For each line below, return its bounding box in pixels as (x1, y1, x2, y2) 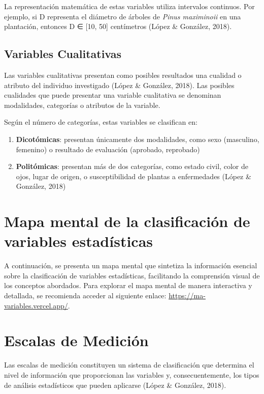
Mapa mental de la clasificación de (4, 211, 250, 232)
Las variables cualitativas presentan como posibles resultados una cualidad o (4, 69, 242, 80)
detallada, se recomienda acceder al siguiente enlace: (4, 290, 167, 301)
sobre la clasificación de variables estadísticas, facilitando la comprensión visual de (4, 270, 260, 280)
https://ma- (169, 290, 206, 301)
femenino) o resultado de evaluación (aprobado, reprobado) (16, 144, 200, 154)
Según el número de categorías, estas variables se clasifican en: (4, 117, 197, 127)
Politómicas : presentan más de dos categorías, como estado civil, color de (16, 161, 248, 172)
